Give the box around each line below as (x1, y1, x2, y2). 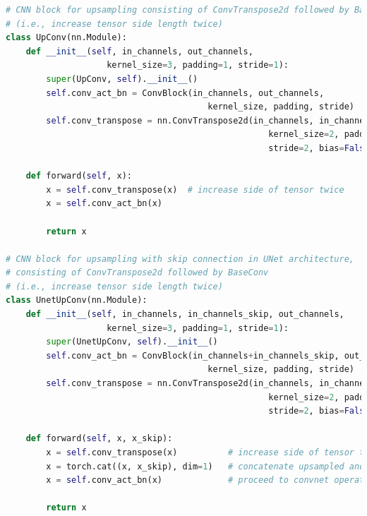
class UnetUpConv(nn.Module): (6, 295, 148, 306)
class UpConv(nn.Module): (6, 32, 127, 43)
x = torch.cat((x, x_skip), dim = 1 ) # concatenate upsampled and (46, 461, 365, 472)
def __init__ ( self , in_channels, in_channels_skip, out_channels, (25, 309, 344, 320)
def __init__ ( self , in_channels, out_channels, (25, 46, 253, 56)
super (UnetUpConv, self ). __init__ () (46, 337, 218, 347)
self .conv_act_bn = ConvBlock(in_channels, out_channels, (46, 88, 325, 98)
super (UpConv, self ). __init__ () (46, 73, 198, 84)
